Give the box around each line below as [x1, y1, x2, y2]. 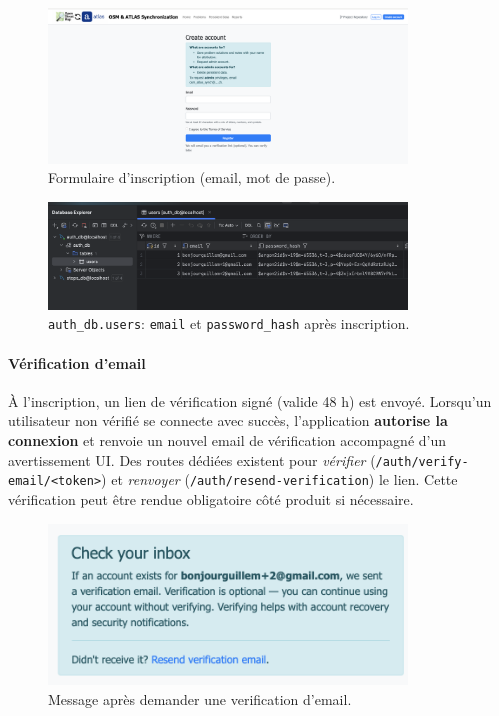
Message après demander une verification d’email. [48, 689, 352, 709]
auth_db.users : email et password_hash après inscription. [48, 313, 410, 334]
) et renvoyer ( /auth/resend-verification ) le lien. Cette [101, 469, 458, 490]
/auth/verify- [375, 454, 469, 469]
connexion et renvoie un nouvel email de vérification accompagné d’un [8, 430, 447, 450]
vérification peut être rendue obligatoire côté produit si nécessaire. [8, 488, 414, 509]
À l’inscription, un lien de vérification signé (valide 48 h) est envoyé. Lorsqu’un [8, 390, 492, 411]
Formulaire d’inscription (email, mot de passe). [48, 167, 336, 188]
